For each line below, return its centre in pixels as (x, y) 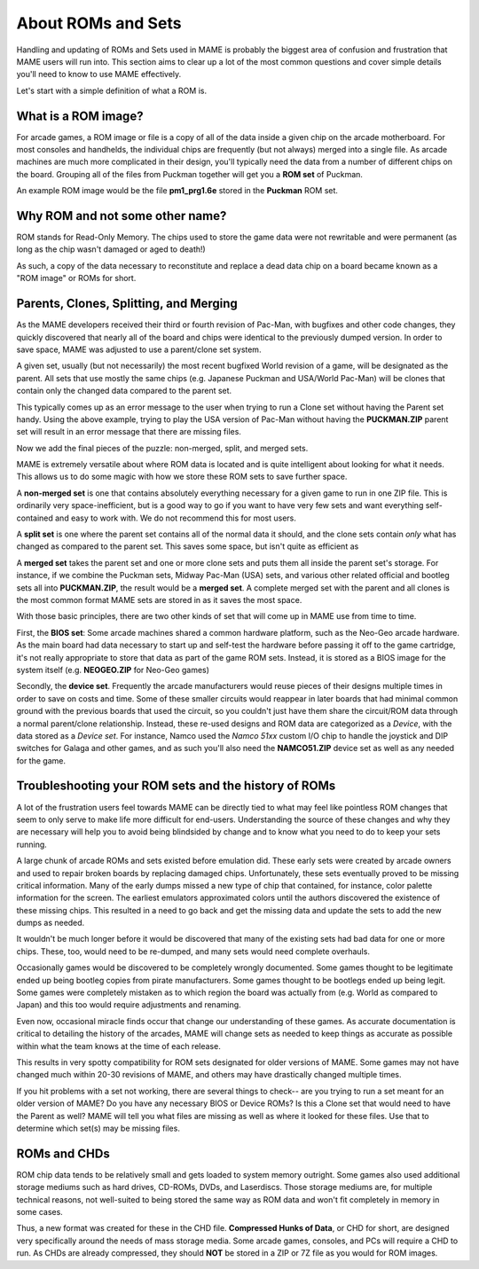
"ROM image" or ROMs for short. (76, 278)
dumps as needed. (51, 923)
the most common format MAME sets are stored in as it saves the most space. (159, 599)
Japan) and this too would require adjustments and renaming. (129, 1005)
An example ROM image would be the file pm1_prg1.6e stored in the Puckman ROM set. (177, 191)
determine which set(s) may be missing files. (98, 1128)
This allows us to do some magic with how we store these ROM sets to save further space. (182, 477)
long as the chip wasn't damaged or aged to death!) (111, 249)
